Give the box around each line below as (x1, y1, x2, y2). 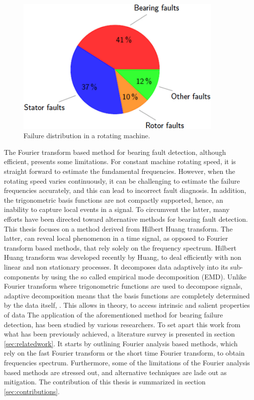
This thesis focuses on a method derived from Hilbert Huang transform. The (4, 223, 233, 233)
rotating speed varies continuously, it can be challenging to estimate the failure (4, 175, 240, 186)
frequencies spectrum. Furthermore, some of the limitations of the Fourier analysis (4, 357, 250, 367)
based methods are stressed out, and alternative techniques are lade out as (4, 367, 227, 377)
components (4, 271, 40, 281)
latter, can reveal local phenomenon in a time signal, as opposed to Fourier (4, 233, 228, 243)
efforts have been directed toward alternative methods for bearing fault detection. (4, 214, 248, 224)
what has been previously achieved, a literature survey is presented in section (4, 329, 235, 339)
